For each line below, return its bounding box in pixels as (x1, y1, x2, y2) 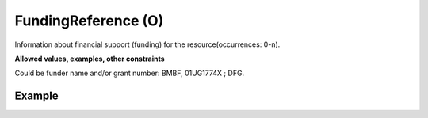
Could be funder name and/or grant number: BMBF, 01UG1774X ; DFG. (14, 68, 245, 78)
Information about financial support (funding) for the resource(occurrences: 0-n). (14, 40, 281, 49)
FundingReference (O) (14, 12, 164, 29)
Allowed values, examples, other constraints (14, 54, 166, 63)
